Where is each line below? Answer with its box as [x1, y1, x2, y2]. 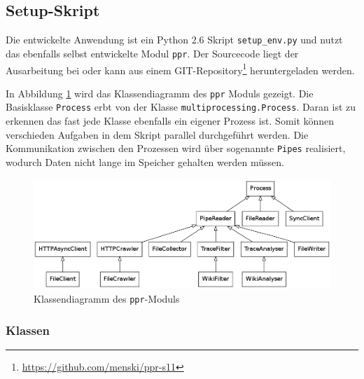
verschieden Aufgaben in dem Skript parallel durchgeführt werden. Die [6, 127, 309, 142]
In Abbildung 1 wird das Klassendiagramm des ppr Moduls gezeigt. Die [6, 85, 314, 100]
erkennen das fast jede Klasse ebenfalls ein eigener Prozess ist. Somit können [6, 113, 335, 128]
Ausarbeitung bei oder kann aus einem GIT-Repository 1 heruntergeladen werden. [6, 60, 355, 77]
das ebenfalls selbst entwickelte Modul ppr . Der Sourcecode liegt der [6, 46, 299, 60]
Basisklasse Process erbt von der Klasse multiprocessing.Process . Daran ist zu [6, 99, 356, 114]
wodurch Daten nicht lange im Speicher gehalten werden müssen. [6, 154, 284, 169]
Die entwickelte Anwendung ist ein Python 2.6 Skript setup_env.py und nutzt [6, 32, 343, 47]
